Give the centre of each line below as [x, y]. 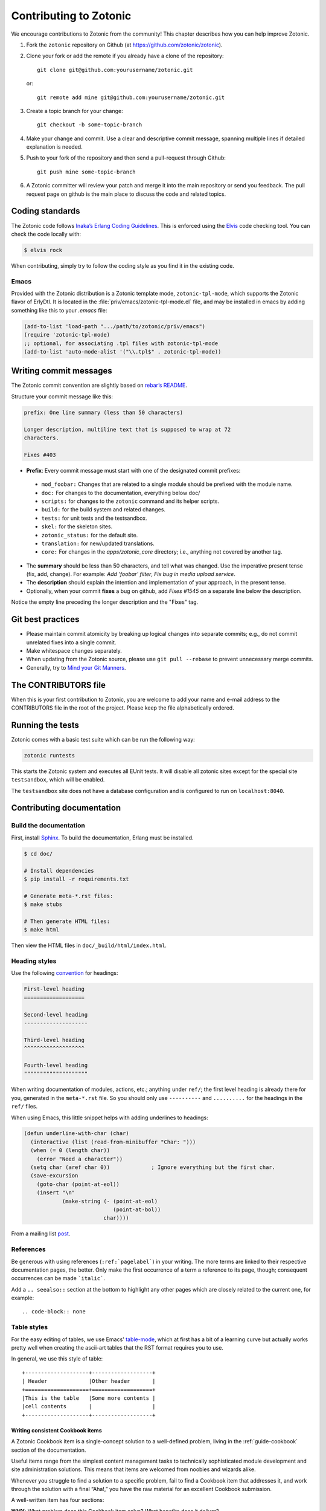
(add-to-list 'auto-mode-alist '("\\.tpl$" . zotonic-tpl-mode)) [123, 351]
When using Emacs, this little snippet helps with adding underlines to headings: [110, 1118]
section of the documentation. [49, 1450]
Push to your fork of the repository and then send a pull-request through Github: [126, 158]
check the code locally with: [46, 234]
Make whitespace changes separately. [74, 650]
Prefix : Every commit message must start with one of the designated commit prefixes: [133, 470]
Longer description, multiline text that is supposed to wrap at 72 [127, 429]
